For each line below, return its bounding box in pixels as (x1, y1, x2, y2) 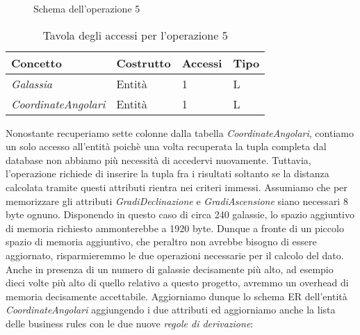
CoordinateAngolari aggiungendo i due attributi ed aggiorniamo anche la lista (6, 302, 336, 317)
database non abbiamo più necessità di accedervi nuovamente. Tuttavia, (6, 152, 311, 167)
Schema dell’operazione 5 (33, 1, 140, 15)
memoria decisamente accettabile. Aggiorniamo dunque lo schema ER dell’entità (6, 288, 347, 303)
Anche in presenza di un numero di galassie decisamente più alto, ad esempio (6, 261, 334, 276)
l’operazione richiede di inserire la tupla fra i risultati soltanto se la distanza (6, 166, 329, 181)
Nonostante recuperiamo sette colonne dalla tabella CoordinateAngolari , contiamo (6, 125, 354, 140)
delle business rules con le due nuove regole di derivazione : (6, 316, 254, 330)
